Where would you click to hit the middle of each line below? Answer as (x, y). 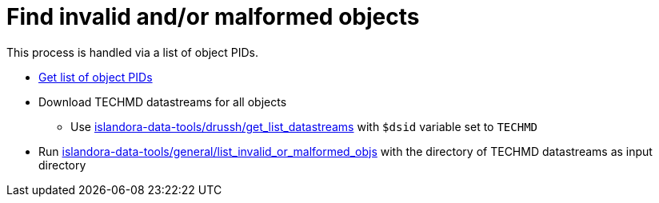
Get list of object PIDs (96, 77)
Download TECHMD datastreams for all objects (163, 101)
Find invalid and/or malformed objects (213, 17)
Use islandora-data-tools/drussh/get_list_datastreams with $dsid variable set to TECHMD (304, 126)
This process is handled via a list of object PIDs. (132, 52)
